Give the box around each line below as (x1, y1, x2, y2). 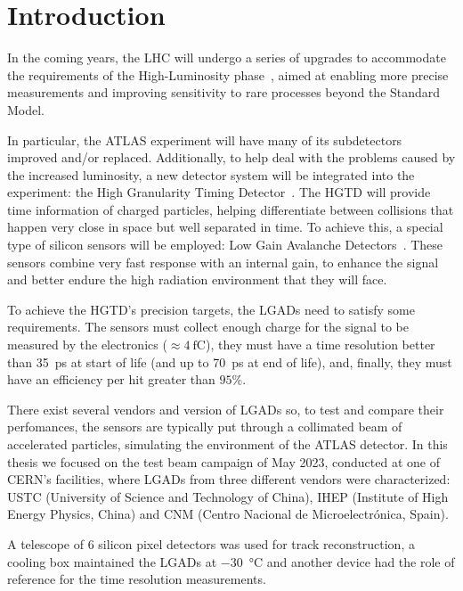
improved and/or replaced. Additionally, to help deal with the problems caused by (7, 148, 456, 167)
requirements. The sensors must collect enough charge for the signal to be (7, 317, 409, 336)
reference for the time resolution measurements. (7, 570, 266, 588)
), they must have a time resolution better (205, 335, 435, 354)
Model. (7, 100, 45, 119)
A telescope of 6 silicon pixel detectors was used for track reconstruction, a (7, 534, 415, 553)
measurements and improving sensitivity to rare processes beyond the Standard (7, 83, 441, 102)
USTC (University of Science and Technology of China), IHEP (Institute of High (7, 487, 449, 505)
